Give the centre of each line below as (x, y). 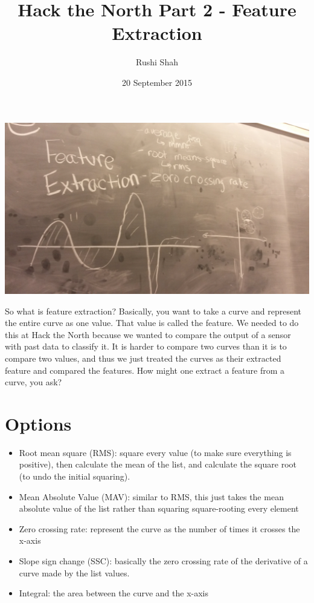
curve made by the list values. (74, 572)
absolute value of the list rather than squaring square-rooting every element (159, 508)
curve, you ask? (34, 382)
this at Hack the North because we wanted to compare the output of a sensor (148, 334)
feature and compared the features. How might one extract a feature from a (145, 370)
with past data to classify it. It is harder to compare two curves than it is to (146, 346)
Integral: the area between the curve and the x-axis (114, 593)
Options (38, 423)
